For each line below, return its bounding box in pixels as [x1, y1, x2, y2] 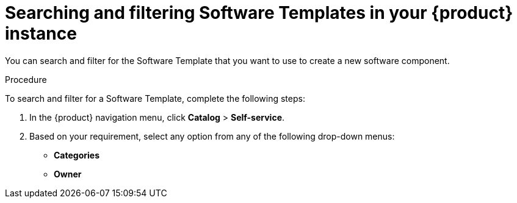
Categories [54, 149, 99, 160]
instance [5, 23, 77, 44]
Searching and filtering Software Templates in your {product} [5, 2, 513, 23]
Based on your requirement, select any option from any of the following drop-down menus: [29, 130, 395, 141]
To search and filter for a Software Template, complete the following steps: [5, 93, 305, 104]
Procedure [5, 74, 47, 85]
